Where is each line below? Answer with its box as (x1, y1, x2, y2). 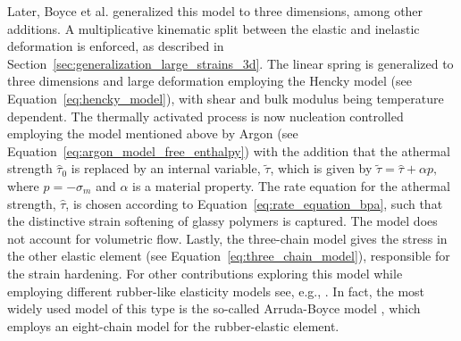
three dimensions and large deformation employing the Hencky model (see (7, 71, 412, 90)
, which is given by (270, 159, 373, 178)
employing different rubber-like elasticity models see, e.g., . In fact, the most (7, 281, 425, 300)
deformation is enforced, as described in (7, 37, 224, 55)
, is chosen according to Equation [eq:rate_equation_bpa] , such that (65, 194, 443, 212)
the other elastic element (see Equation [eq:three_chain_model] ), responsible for (7, 246, 450, 265)
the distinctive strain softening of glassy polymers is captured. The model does (7, 212, 438, 230)
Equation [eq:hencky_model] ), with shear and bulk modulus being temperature (7, 88, 444, 107)
